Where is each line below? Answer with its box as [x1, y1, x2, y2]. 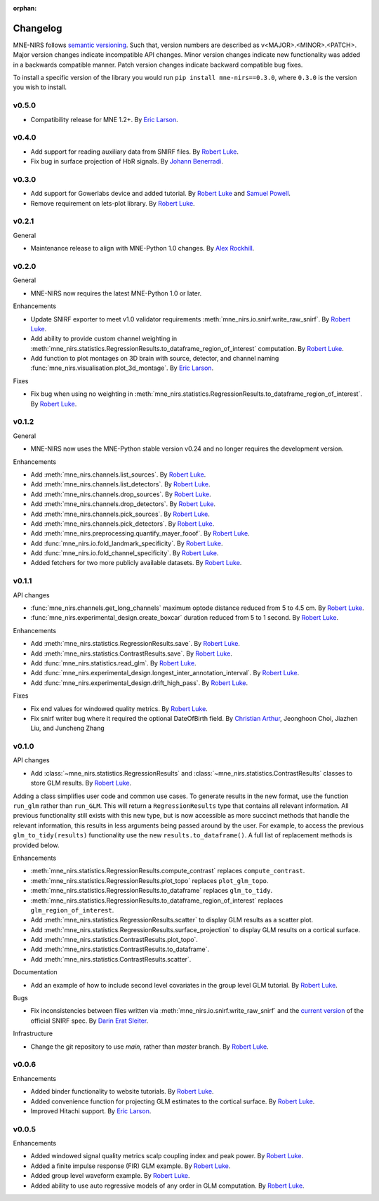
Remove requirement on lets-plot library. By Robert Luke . [30, 199, 196, 207]
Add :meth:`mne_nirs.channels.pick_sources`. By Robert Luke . [30, 510, 211, 518]
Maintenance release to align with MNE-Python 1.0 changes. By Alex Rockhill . [30, 244, 255, 253]
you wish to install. [13, 83, 67, 91]
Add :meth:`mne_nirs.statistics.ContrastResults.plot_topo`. [30, 936, 198, 944]
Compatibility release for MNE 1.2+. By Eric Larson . [30, 115, 178, 124]
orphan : [13, 4, 37, 12]
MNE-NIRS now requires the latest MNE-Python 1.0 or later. [30, 288, 202, 298]
